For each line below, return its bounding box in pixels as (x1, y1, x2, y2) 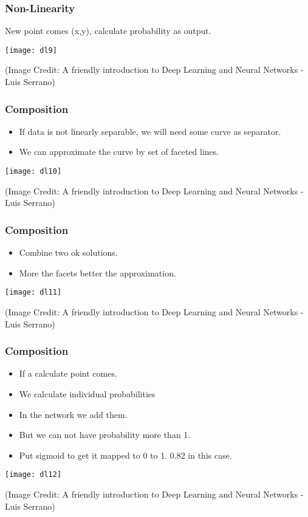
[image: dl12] (5, 470, 62, 479)
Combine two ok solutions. (19, 246, 118, 259)
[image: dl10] (5, 167, 62, 176)
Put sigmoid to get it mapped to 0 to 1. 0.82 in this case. (19, 448, 232, 461)
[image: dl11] (5, 288, 62, 297)
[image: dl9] (5, 46, 57, 55)
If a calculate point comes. (19, 367, 117, 380)
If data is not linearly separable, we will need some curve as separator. (19, 125, 281, 137)
